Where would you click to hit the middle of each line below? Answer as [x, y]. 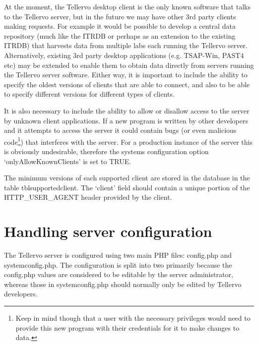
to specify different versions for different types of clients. [89, 94]
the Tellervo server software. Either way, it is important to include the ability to [126, 75]
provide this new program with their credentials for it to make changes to [128, 327]
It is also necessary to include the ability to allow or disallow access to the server [127, 110]
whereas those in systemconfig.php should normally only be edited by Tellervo [123, 284]
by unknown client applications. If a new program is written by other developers [126, 120]
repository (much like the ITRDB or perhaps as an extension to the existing [120, 35]
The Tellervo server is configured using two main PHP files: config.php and [118, 255]
